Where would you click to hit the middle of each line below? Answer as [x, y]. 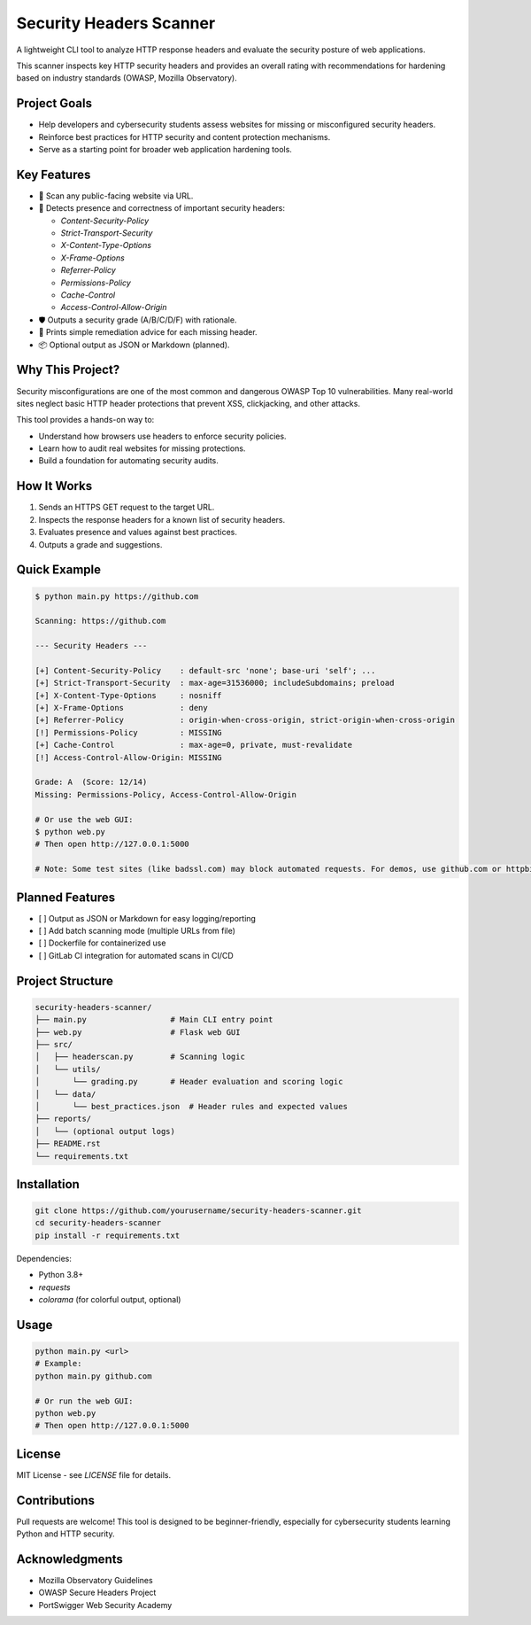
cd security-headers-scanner [98, 1223]
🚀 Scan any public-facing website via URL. [116, 196]
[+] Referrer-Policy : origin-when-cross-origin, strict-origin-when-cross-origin [245, 720]
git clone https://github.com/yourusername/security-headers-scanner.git [198, 1211]
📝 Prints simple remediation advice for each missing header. [148, 332]
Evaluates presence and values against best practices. [138, 533]
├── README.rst [68, 1144]
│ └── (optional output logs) [105, 1131]
